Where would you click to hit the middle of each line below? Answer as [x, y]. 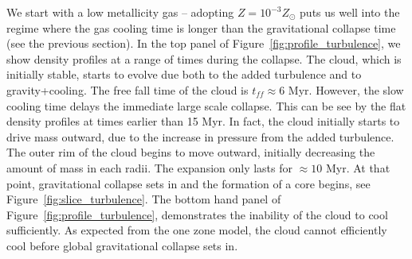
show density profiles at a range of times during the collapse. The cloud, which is [204, 58]
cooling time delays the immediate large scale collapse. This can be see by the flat [206, 105]
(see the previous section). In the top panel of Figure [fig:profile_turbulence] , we [204, 43]
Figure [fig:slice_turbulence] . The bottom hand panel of [144, 199]
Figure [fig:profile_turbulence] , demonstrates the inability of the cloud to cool [197, 214]
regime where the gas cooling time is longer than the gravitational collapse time [201, 27]
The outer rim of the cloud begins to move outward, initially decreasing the [191, 152]
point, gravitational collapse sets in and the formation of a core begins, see [188, 183]
